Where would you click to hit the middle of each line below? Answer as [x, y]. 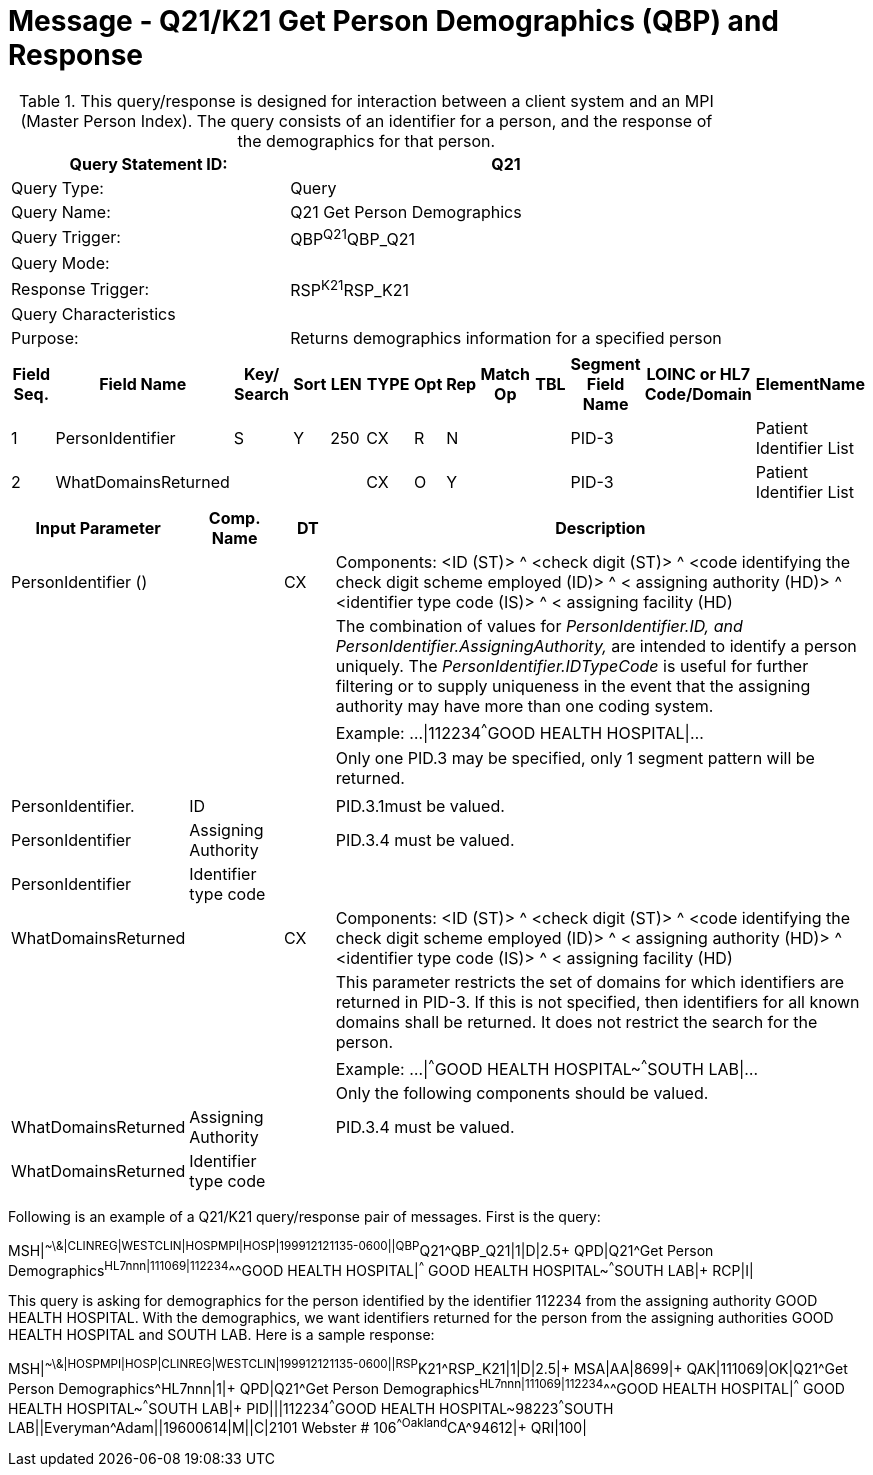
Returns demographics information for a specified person [506, 338]
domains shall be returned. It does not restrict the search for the [576, 1021]
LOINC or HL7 [698, 374]
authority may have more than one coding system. [524, 706]
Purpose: [45, 338]
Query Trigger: [66, 237]
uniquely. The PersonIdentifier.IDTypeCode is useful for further [572, 666]
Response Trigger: [80, 288]
